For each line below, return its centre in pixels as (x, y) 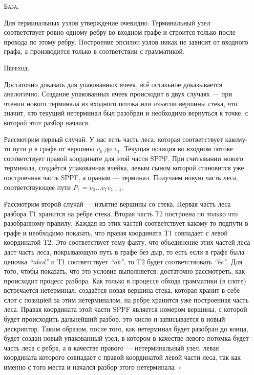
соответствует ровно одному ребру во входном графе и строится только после (120, 32)
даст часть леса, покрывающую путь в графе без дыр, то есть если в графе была (124, 251)
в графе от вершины (64, 149)
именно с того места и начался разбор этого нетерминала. (90, 367)
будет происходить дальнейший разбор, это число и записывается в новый (115, 319)
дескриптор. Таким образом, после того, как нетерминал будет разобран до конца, (126, 328)
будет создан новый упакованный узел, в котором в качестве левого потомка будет (127, 338)
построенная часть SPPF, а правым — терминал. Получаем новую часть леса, (121, 177)
